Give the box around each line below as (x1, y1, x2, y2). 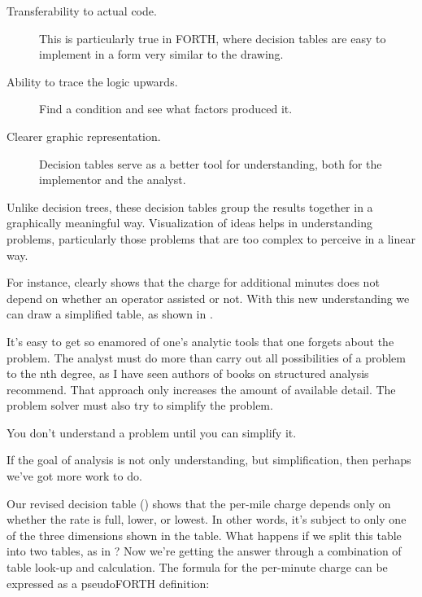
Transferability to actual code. (7, 2, 157, 19)
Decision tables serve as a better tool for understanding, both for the (39, 155, 382, 172)
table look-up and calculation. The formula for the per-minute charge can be (7, 559, 388, 576)
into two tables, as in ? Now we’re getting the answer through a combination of (7, 542, 402, 560)
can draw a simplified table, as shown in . (7, 305, 213, 323)
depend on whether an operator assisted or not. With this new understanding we (7, 289, 410, 306)
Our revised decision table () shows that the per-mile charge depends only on (7, 494, 391, 511)
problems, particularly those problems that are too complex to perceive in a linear (7, 230, 415, 247)
